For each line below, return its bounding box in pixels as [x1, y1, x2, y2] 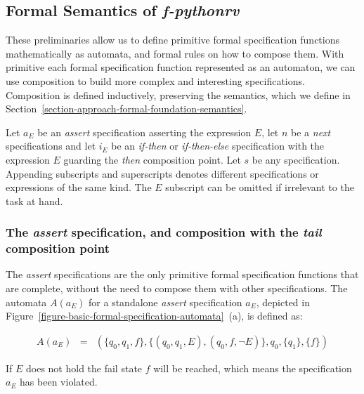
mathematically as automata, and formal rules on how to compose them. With [6, 46, 344, 60]
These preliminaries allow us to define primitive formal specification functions [6, 32, 339, 47]
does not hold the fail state [26, 360, 143, 375]
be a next [291, 124, 331, 139]
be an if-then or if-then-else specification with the [111, 138, 325, 153]
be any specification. [252, 152, 340, 166]
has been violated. [20, 374, 98, 389]
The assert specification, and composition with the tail [6, 223, 322, 241]
